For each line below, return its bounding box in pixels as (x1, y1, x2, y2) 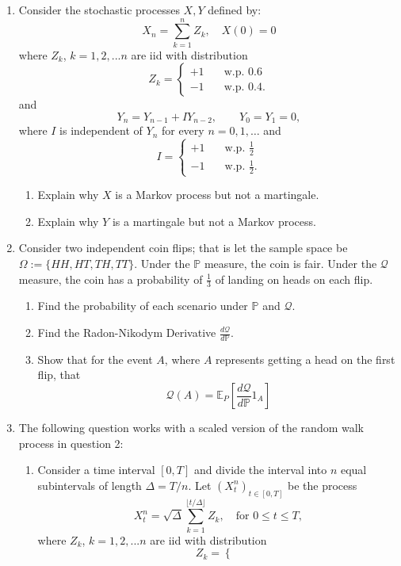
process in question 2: (18, 434, 124, 451)
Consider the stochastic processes (18, 2, 180, 17)
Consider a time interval (37, 461, 155, 478)
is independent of (59, 122, 143, 139)
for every (161, 122, 204, 139)
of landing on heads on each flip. (215, 270, 373, 287)
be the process (287, 476, 357, 493)
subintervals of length (37, 476, 142, 493)
